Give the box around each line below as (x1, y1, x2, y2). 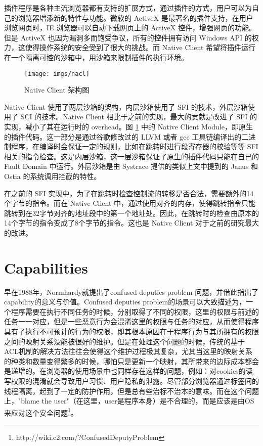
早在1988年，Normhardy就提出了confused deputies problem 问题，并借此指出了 (4, 286, 259, 297)
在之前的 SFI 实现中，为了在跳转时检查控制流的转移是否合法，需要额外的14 (4, 188, 254, 198)
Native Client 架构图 (24, 84, 90, 95)
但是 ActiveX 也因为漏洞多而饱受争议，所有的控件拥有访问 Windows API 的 (4, 32, 252, 42)
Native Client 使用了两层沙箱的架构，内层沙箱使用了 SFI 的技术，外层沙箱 (4, 101, 248, 112)
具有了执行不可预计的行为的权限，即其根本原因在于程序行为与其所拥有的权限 (4, 326, 259, 337)
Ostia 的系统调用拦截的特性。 (4, 170, 101, 181)
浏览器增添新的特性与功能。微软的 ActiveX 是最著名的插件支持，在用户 (18, 12, 253, 23)
